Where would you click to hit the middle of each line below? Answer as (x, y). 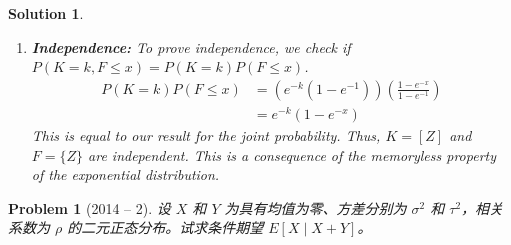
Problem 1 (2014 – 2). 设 (89, 207)
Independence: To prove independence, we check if (191, 46)
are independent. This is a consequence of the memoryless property (292, 154)
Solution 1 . (46, 13)
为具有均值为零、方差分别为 (315, 207)
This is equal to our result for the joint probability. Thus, (206, 134)
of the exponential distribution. (125, 174)
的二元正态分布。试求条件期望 (165, 227)
